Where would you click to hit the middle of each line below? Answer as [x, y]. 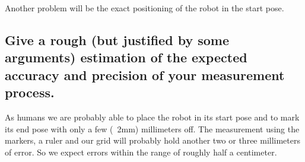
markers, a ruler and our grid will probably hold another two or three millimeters [153, 140]
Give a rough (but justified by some [117, 39]
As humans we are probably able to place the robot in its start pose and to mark [152, 117]
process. [30, 92]
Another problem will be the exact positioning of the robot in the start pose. [144, 8]
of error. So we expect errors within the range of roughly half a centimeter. [141, 152]
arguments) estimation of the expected [126, 57]
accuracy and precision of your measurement [145, 74]
